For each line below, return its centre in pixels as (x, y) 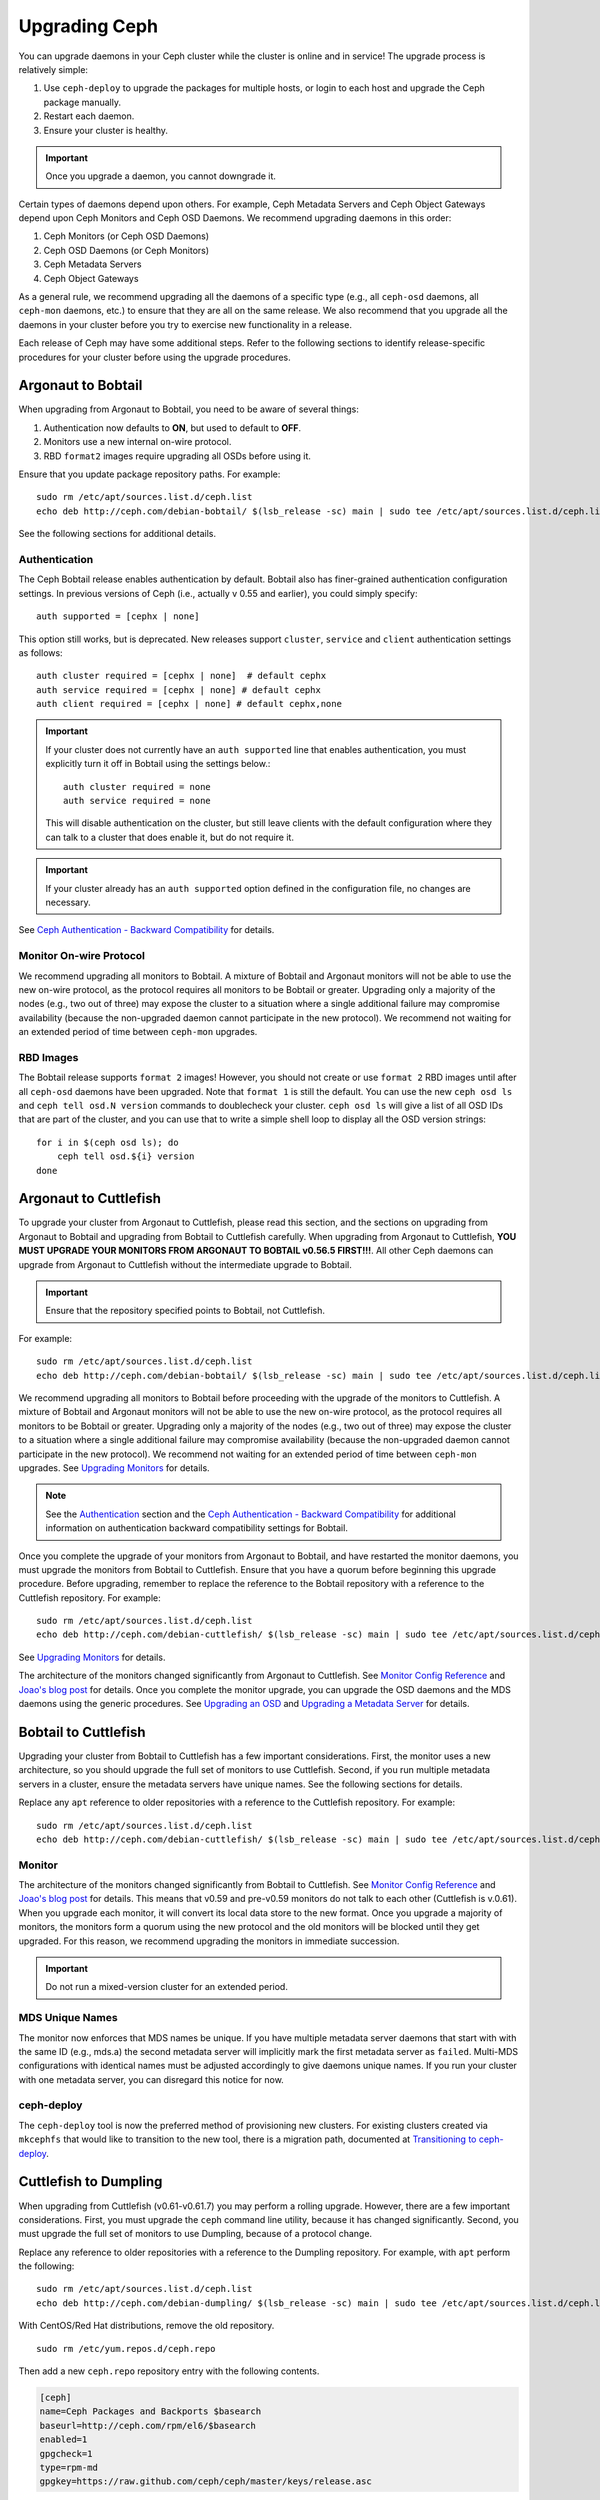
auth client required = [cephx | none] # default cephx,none (189, 704)
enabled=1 (63, 2439)
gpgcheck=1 (66, 2453)
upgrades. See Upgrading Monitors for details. (114, 1467)
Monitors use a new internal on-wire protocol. (137, 442)
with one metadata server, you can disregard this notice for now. (151, 2079)
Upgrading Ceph (88, 26)
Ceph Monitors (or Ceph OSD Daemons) (126, 236)
